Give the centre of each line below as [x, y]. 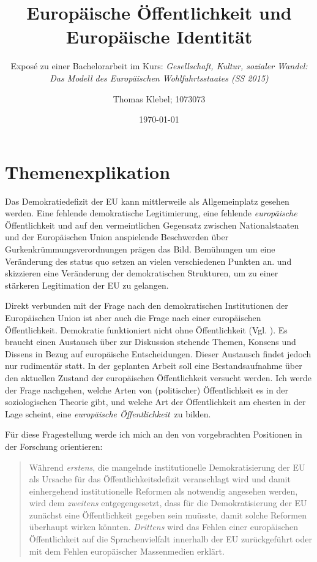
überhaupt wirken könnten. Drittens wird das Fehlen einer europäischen [163, 527]
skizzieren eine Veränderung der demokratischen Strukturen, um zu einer [142, 273]
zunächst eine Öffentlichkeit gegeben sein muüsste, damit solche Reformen [168, 515]
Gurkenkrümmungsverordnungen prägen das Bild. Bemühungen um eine [140, 249]
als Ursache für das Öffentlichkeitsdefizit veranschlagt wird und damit [160, 479]
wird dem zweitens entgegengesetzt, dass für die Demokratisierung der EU [168, 503]
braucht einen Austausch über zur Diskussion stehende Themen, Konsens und [151, 342]
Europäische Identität [159, 36]
